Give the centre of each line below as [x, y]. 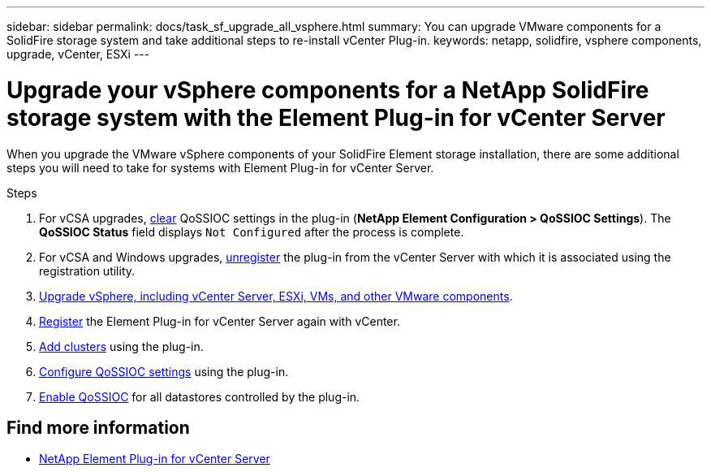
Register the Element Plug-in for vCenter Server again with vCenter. [220, 321]
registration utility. [87, 271]
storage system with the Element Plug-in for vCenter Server [336, 117]
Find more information [98, 427]
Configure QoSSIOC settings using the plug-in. [164, 371]
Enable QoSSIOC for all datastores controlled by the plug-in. [200, 396]
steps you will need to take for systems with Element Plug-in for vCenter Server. [220, 167]
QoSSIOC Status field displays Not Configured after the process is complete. [252, 232]
